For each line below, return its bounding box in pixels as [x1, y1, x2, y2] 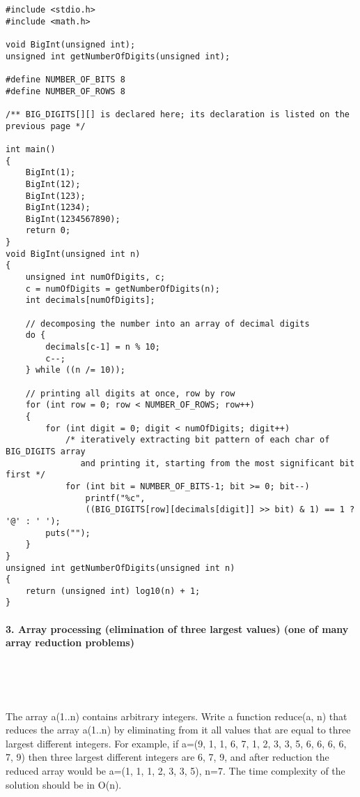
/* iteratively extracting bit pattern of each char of [65, 435, 330, 445]
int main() [6, 144, 56, 154]
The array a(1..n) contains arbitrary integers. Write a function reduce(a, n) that [6, 708, 347, 723]
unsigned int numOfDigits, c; [25, 272, 166, 283]
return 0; [25, 225, 71, 236]
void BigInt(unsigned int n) [6, 248, 141, 259]
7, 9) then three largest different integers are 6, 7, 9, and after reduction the [6, 750, 329, 764]
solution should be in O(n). [6, 777, 122, 791]
